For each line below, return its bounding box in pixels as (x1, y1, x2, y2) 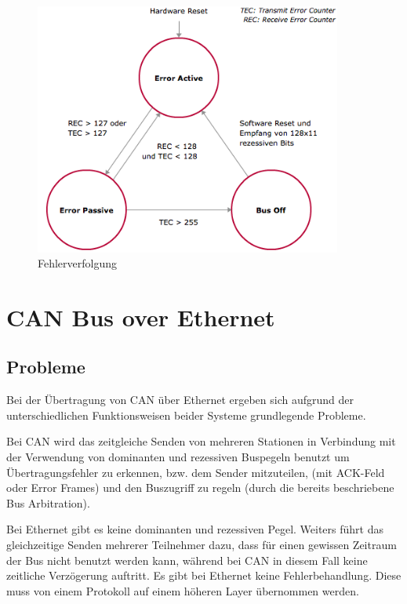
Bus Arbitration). (6, 494, 90, 511)
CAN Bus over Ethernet (6, 300, 275, 333)
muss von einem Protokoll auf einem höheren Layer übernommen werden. (6, 582, 359, 599)
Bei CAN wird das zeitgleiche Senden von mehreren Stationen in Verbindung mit (6, 433, 396, 449)
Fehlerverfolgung (38, 255, 118, 271)
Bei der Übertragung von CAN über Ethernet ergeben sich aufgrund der (6, 391, 354, 408)
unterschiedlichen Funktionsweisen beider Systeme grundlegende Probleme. (6, 406, 366, 423)
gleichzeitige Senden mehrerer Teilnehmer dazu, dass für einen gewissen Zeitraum (6, 537, 397, 553)
